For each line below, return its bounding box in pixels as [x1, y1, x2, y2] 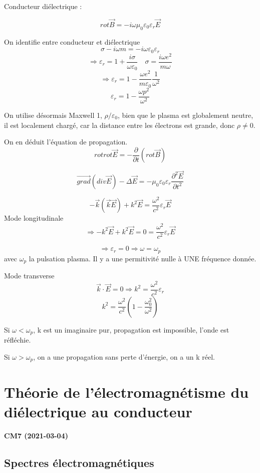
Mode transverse [4, 270, 55, 281]
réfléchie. [4, 335, 31, 345]
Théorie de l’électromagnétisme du [4, 381, 249, 402]
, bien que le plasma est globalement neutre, [118, 109, 253, 120]
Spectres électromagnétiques [4, 454, 154, 470]
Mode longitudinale [4, 213, 64, 223]
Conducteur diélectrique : [4, 1, 82, 11]
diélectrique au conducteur [4, 401, 192, 421]
